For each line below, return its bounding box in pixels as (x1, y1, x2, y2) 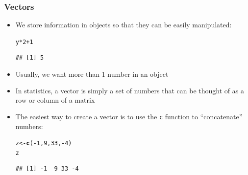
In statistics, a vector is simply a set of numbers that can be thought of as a (15, 85, 244, 95)
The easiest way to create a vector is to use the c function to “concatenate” (15, 111, 243, 121)
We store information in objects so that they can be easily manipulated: (15, 20, 232, 30)
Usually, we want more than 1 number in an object (15, 69, 169, 79)
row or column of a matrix (15, 95, 95, 105)
